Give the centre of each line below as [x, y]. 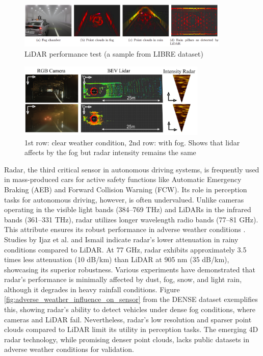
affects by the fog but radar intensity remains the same [110, 152]
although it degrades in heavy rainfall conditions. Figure [92, 289]
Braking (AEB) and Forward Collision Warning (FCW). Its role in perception [126, 189]
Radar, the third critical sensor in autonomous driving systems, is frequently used [132, 169]
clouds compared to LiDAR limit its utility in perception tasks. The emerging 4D [131, 329]
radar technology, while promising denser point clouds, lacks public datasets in [127, 339]
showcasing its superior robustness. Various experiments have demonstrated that [130, 269]
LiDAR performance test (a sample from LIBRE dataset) [114, 54]
